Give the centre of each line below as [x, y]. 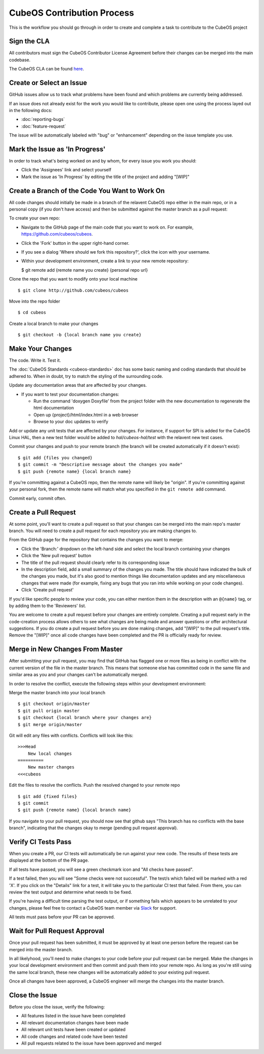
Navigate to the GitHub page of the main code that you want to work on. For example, [108, 227]
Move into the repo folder [35, 301]
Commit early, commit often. [38, 498]
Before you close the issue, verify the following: [57, 1007]
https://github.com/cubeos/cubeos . [57, 234]
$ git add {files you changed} [55, 457]
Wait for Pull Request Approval [57, 931]
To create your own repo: [34, 218]
